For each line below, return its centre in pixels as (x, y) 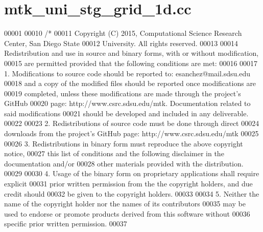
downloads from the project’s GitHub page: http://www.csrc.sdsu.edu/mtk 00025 (131, 133)
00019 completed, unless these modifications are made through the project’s (123, 93)
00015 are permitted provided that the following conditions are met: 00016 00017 (131, 63)
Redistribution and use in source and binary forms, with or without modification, (131, 53)
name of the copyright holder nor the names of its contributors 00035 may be (125, 204)
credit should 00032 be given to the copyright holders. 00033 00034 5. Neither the (132, 193)
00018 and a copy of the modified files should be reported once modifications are (130, 83)
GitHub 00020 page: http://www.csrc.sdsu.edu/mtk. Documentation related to (127, 103)
